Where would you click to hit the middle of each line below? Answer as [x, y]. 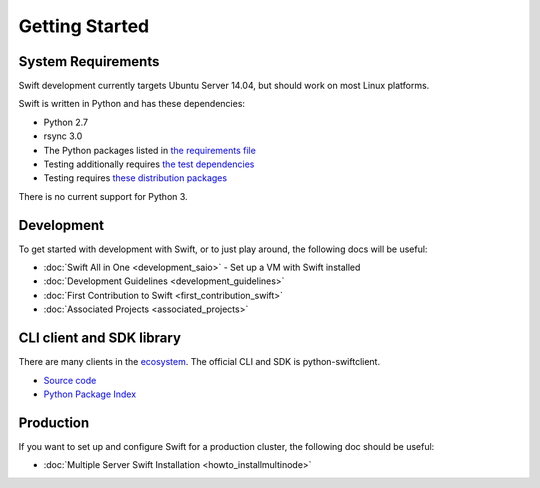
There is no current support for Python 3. [103, 196]
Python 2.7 [66, 122]
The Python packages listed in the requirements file [150, 150]
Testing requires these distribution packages [135, 178]
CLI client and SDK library [100, 338]
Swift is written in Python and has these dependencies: [131, 104]
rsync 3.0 [63, 136]
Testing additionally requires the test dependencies [149, 164]
